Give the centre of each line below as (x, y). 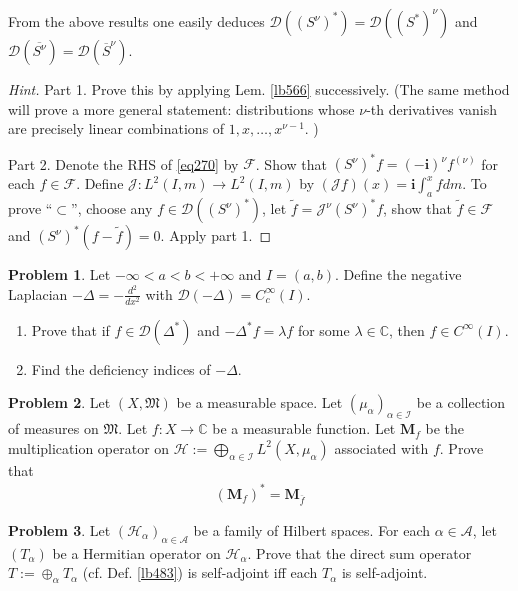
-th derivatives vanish (431, 108)
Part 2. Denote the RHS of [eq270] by (123, 163)
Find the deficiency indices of (121, 368)
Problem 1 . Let (59, 274)
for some (323, 329)
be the (445, 428)
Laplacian (38, 293)
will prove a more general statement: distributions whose (181, 108)
